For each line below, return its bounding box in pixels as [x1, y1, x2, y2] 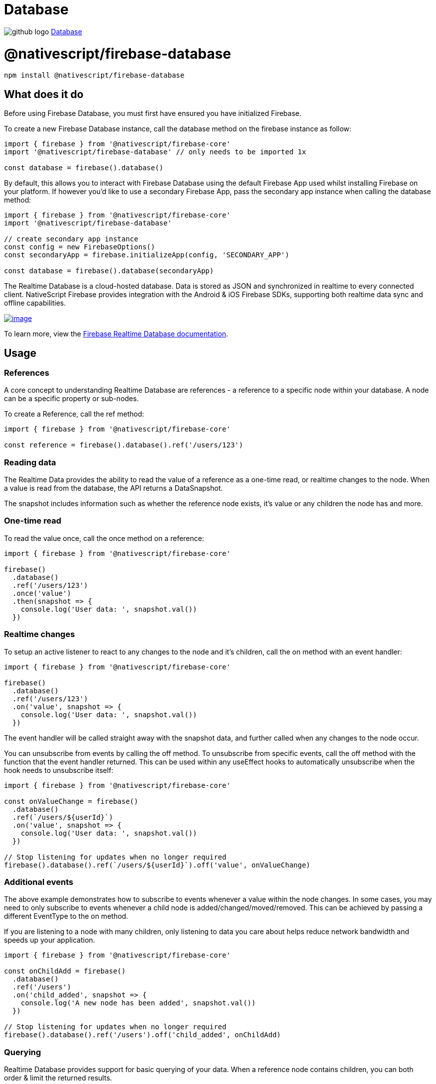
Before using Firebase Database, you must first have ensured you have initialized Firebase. [4, 109, 302, 118]
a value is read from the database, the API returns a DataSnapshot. [4, 484, 223, 493]
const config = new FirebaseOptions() [4, 243, 155, 251]
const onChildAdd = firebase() [4, 967, 126, 976]
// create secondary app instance [4, 235, 138, 243]
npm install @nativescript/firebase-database [4, 71, 185, 80]
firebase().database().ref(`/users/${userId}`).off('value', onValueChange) [4, 861, 311, 869]
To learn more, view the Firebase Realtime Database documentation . [4, 329, 228, 338]
